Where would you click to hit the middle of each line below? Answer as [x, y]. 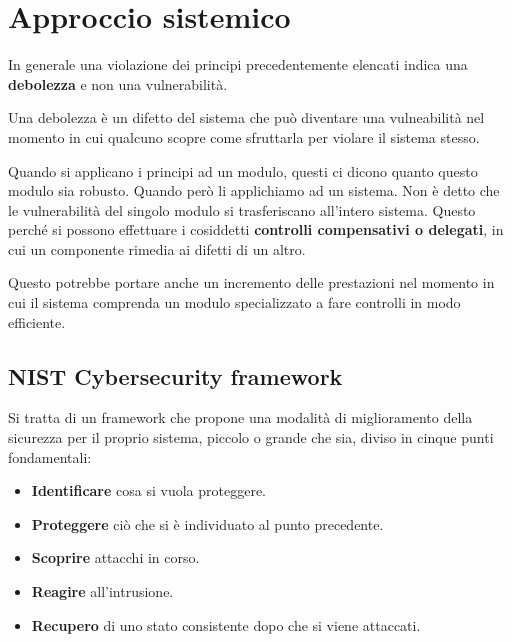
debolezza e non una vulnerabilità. [118, 83]
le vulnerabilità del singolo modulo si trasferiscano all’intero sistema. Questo [242, 209]
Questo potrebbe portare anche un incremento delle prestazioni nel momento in [251, 282]
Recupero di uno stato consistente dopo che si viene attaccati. [226, 624]
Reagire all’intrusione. [102, 591]
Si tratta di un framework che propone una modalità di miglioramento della [240, 417]
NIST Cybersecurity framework [175, 375]
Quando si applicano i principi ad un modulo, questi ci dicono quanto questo [243, 170]
